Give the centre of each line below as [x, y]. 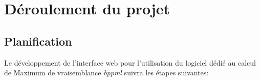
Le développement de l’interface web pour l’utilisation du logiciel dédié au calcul [130, 62]
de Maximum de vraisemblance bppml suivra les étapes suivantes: [106, 73]
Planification [38, 41]
